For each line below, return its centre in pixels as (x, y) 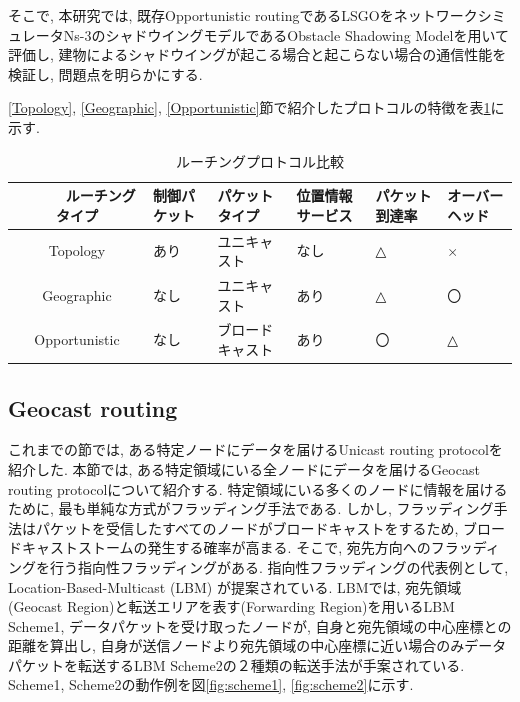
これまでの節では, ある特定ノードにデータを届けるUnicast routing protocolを (255, 449)
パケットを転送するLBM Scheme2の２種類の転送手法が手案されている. (236, 664)
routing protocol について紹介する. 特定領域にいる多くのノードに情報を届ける (258, 488)
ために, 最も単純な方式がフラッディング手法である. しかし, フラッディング (251, 508)
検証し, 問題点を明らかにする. (105, 73)
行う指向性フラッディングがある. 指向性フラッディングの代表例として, (279, 566)
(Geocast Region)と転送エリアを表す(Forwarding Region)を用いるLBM (231, 606)
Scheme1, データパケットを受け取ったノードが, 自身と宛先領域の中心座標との (260, 625)
